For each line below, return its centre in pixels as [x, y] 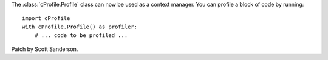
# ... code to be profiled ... [81, 35]
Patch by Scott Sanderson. [45, 49]
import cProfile [46, 18]
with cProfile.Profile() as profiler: [80, 27]
